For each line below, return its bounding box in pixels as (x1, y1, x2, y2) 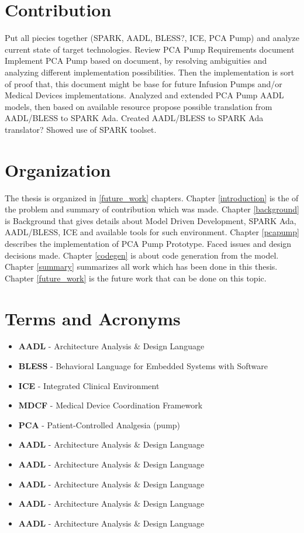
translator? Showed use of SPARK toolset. (5, 123, 157, 135)
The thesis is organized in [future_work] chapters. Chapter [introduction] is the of (5, 191, 299, 204)
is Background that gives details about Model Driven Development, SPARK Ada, (5, 214, 296, 226)
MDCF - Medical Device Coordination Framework (18, 399, 203, 411)
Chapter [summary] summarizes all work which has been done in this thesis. (5, 260, 278, 273)
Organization (5, 157, 111, 181)
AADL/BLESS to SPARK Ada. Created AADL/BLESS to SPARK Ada (5, 112, 264, 124)
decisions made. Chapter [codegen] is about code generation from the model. (5, 249, 279, 261)
